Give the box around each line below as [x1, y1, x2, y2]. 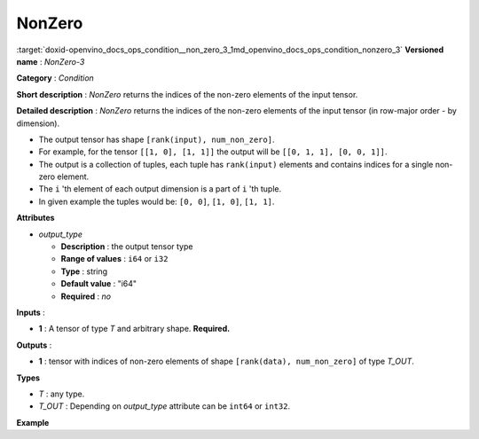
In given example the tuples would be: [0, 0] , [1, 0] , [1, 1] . [38, 196, 275, 207]
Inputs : [16, 307, 46, 317]
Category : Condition [16, 73, 95, 83]
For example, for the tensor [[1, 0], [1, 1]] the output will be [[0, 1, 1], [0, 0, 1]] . [38, 146, 388, 157]
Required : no [60, 291, 111, 302]
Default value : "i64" [60, 278, 137, 289]
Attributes [16, 213, 55, 223]
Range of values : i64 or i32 [60, 254, 169, 264]
